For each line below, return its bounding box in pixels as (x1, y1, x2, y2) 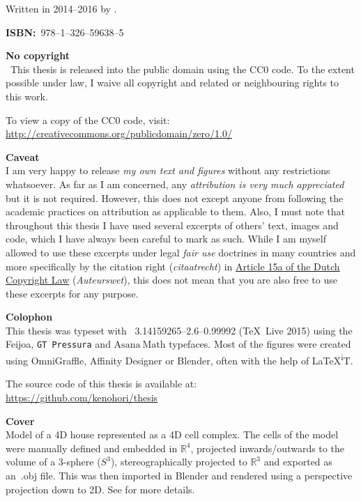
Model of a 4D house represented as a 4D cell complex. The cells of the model (6, 427, 339, 442)
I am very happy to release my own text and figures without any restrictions (6, 163, 330, 178)
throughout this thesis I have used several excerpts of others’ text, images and (6, 217, 339, 232)
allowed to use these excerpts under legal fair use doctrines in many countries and (6, 245, 356, 259)
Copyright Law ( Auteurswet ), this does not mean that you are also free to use (6, 272, 337, 287)
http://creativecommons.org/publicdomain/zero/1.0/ (6, 126, 232, 141)
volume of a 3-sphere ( (6, 454, 101, 469)
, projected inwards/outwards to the (190, 440, 344, 455)
